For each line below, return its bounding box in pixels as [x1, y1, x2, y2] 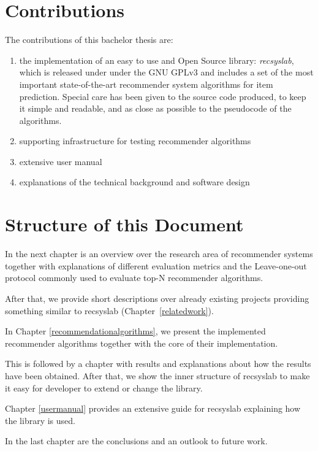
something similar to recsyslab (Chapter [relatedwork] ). [5, 304, 214, 317]
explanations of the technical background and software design [19, 175, 250, 188]
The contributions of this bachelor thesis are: [5, 33, 173, 46]
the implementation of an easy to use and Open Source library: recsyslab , [19, 53, 294, 66]
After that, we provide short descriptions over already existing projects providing [5, 291, 309, 304]
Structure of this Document [5, 212, 244, 237]
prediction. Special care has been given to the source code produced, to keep [19, 90, 306, 102]
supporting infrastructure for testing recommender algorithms [19, 134, 251, 147]
